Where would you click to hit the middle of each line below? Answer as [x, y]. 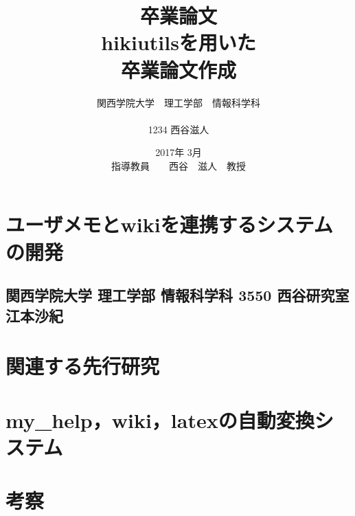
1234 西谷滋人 [179, 129]
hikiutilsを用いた [179, 42]
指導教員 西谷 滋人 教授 [179, 165]
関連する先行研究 [83, 366]
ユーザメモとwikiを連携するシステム [169, 224]
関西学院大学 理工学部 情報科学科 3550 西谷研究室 [177, 295]
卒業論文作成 [178, 69]
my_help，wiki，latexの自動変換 [160, 419]
